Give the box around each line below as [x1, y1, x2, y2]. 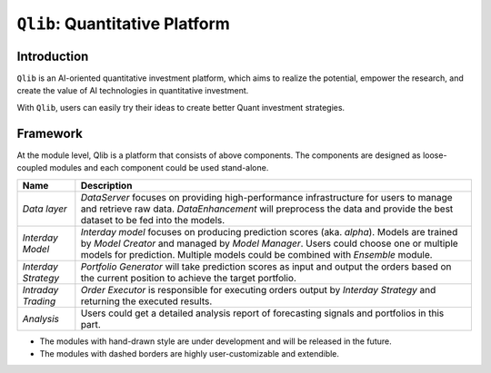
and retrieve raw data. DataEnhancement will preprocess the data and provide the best [80, 202, 454, 215]
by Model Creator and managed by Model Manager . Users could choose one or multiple [80, 237, 458, 250]
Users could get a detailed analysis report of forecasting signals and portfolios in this [80, 307, 445, 319]
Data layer [22, 202, 67, 215]
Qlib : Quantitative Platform [16, 14, 231, 34]
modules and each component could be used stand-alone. [49, 162, 269, 173]
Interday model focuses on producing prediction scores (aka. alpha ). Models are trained [80, 225, 458, 238]
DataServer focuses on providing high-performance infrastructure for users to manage [80, 191, 454, 203]
